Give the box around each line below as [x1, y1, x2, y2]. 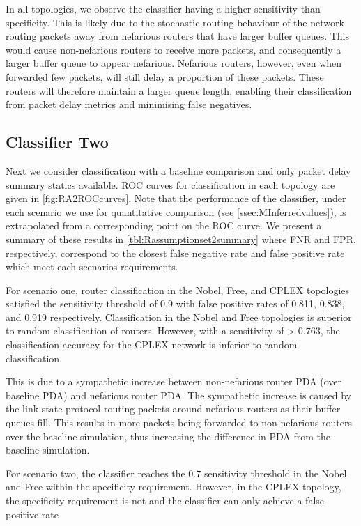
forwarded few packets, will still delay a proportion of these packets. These [6, 69, 324, 84]
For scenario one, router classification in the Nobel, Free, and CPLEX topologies [6, 282, 350, 297]
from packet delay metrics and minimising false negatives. [6, 97, 252, 111]
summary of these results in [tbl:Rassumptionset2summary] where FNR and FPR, [6, 231, 356, 246]
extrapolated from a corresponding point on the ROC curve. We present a [6, 218, 322, 233]
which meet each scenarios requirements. [6, 259, 178, 274]
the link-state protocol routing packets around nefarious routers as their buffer [6, 401, 341, 416]
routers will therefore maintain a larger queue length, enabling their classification [6, 83, 352, 98]
